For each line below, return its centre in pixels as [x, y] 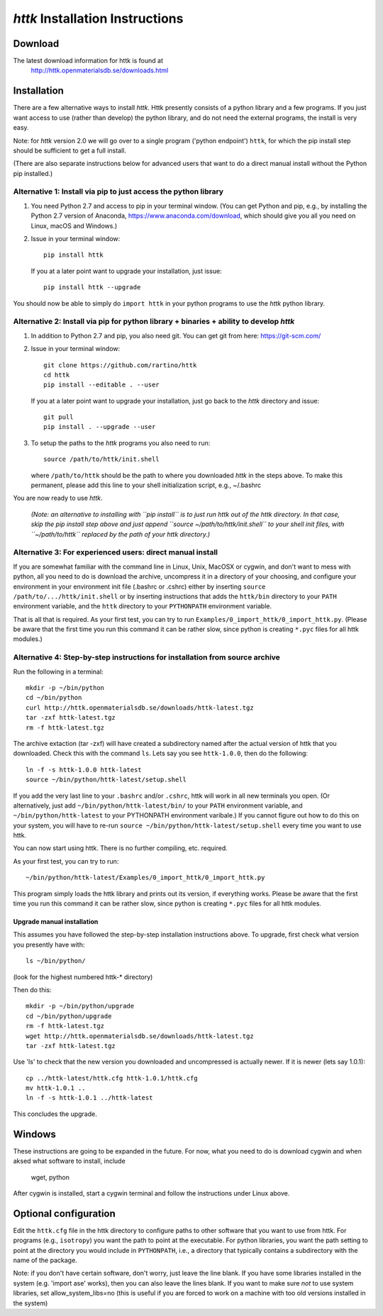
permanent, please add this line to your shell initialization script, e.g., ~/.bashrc [146, 485]
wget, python [50, 1177]
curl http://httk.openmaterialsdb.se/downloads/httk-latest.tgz [140, 708]
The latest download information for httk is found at [88, 61]
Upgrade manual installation [56, 922]
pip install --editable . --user [101, 385]
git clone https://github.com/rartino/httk [120, 365]
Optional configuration [65, 1214]
